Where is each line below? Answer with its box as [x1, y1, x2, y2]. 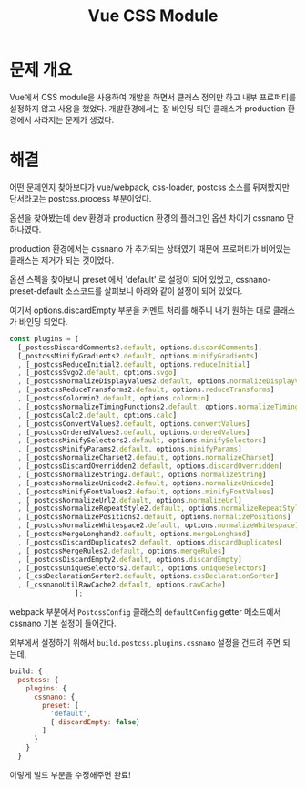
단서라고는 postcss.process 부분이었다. [9, 192, 152, 203]
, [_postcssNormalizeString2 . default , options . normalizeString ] [17, 470, 267, 479]
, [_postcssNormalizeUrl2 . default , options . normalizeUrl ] [17, 495, 243, 504]
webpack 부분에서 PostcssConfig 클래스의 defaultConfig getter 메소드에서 [9, 607, 281, 617]
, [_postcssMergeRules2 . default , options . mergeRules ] [17, 546, 226, 555]
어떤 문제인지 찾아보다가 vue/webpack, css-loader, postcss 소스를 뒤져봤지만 [9, 182, 290, 192]
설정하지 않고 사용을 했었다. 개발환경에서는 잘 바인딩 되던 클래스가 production [9, 102, 286, 114]
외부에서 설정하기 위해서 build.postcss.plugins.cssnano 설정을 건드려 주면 [9, 638, 280, 648]
